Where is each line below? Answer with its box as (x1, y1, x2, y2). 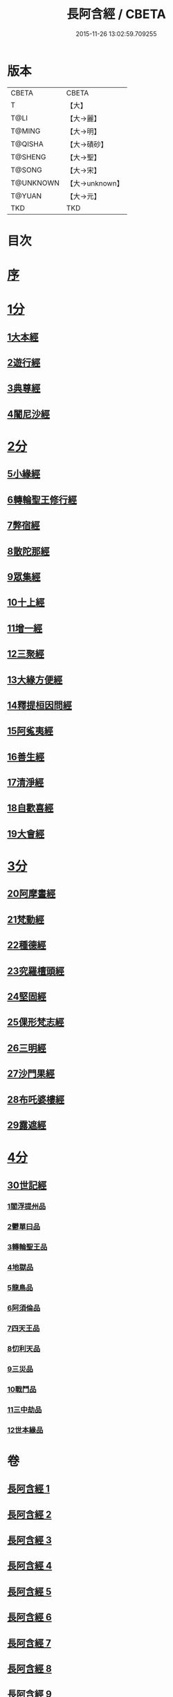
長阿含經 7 (7, 1637, 52, 1649)
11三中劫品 (7, 1405, 42, 1415)
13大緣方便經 (7, 674, 63, 685)
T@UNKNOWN (10, 178, 60, 188)
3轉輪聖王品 (7, 1242, 48, 1252)
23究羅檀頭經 (7, 965, 64, 977)
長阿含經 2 (7, 1509, 52, 1520)
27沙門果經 (7, 1068, 55, 1080)
